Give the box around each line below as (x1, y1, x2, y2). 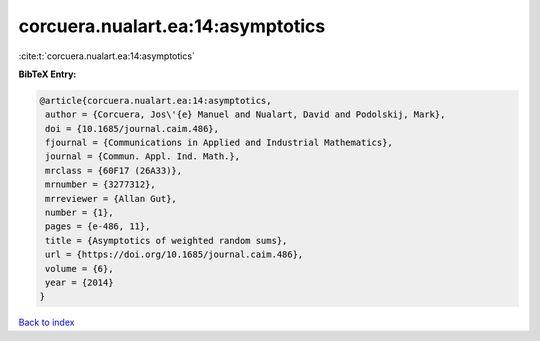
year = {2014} (45, 277, 114, 288)
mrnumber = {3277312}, (45, 179, 157, 190)
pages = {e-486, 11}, (45, 221, 151, 232)
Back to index (18, 316, 75, 329)
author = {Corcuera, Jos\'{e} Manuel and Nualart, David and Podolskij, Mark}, (45, 109, 446, 120)
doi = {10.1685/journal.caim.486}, (45, 123, 220, 134)
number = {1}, (45, 207, 114, 219)
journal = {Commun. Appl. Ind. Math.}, (45, 151, 240, 162)
